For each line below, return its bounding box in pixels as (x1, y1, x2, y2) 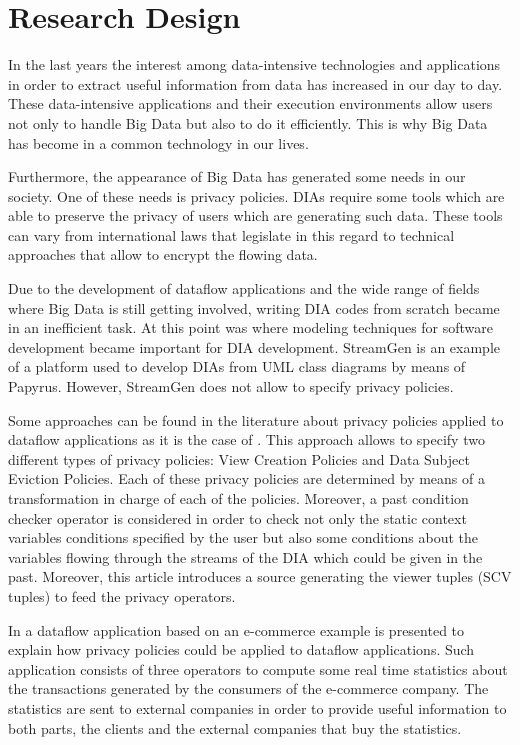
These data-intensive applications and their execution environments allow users (8, 93, 493, 114)
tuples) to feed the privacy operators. (8, 585, 236, 606)
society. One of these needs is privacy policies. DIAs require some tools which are (8, 185, 505, 206)
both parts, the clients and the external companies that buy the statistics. (8, 717, 462, 738)
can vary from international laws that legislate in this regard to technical (8, 224, 455, 245)
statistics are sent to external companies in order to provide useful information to (8, 697, 507, 718)
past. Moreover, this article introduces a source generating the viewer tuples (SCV (8, 566, 512, 587)
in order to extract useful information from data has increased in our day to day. (8, 73, 503, 94)
